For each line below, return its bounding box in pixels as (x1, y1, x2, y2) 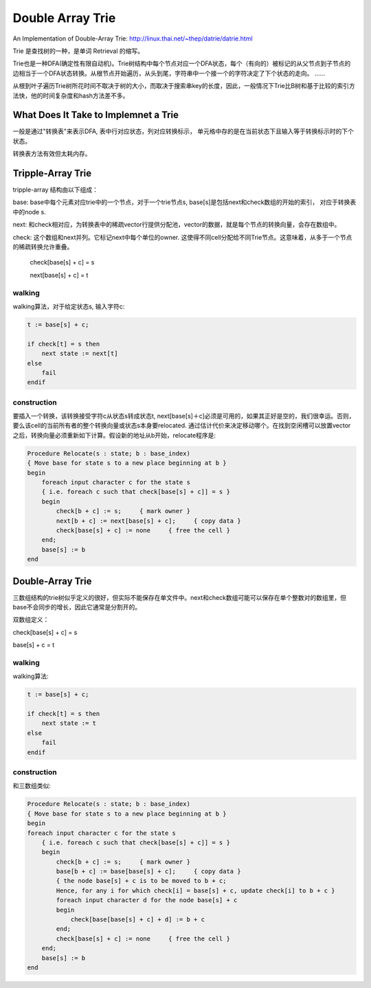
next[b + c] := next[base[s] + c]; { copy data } (56, 517, 241, 525)
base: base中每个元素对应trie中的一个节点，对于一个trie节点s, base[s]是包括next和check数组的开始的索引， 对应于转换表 (12, 198, 357, 206)
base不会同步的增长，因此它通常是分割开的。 (12, 603, 142, 611)
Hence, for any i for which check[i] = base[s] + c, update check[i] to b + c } (56, 886, 336, 895)
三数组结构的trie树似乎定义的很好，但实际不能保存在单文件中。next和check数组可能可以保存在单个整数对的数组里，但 (12, 593, 347, 601)
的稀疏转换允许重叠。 (12, 243, 74, 251)
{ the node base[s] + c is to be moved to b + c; (56, 877, 227, 885)
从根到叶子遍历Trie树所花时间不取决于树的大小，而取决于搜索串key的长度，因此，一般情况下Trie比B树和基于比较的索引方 (12, 82, 355, 90)
